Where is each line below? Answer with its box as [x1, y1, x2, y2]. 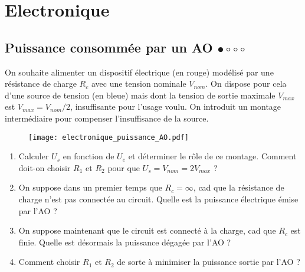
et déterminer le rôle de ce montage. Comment [128, 150, 297, 162]
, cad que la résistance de [193, 181, 284, 194]
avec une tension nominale [91, 77, 186, 90]
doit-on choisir [18, 161, 71, 173]
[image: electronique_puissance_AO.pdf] [28, 133, 189, 142]
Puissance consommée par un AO [5, 38, 213, 56]
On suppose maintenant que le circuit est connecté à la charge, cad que [18, 224, 276, 237]
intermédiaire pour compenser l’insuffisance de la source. [5, 112, 209, 124]
